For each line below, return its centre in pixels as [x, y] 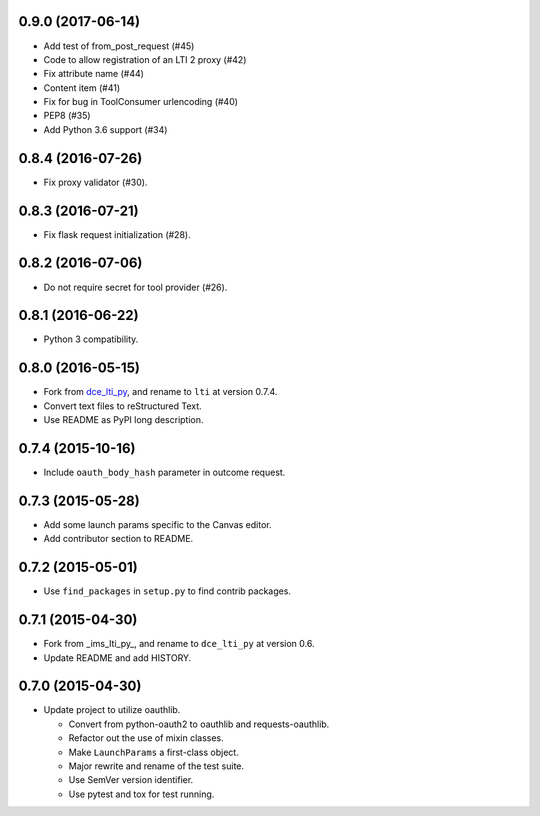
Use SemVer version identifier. [131, 780]
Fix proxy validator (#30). [95, 182]
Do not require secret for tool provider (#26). [135, 287]
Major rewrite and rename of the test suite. [156, 766]
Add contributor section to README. [118, 539]
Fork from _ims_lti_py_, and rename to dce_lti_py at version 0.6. [179, 644]
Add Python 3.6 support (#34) [105, 129]
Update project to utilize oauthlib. [112, 710]
